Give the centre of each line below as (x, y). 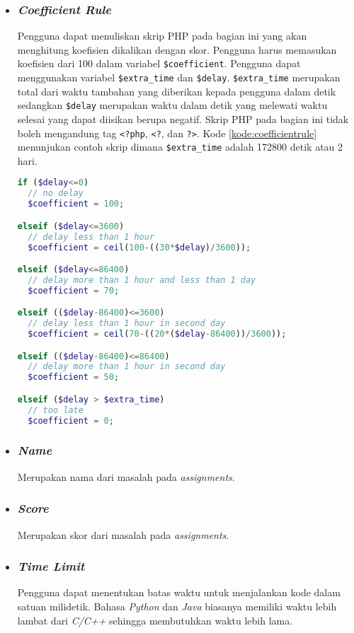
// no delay (56, 193)
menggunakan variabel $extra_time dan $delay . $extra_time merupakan (179, 77)
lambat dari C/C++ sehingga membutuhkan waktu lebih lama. (155, 620)
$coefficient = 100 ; (76, 204)
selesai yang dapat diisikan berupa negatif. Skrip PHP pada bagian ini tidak (183, 118)
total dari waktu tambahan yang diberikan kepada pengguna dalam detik (177, 91)
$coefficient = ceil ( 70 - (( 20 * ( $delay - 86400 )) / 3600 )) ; (157, 334)
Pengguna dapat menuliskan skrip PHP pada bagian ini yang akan (162, 36)
